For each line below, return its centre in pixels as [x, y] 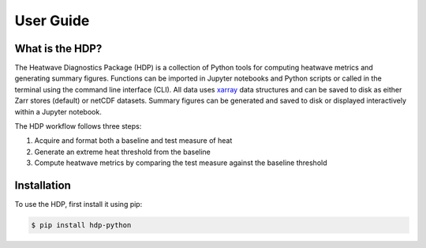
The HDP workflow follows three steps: [78, 126]
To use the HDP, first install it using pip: [78, 205]
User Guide [52, 21]
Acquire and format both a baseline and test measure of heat [133, 141]
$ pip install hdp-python [81, 225]
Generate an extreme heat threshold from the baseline [122, 152]
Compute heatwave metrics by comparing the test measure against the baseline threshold [181, 163]
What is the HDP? [58, 49]
